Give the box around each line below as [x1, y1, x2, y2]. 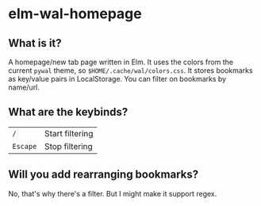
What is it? [8, 36, 62, 50]
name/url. [8, 82, 40, 92]
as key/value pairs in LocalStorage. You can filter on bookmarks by [8, 74, 227, 83]
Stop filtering [44, 140, 93, 151]
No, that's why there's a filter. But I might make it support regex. [8, 189, 217, 198]
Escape [12, 142, 37, 151]
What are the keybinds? [8, 105, 129, 119]
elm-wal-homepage [8, 5, 142, 23]
